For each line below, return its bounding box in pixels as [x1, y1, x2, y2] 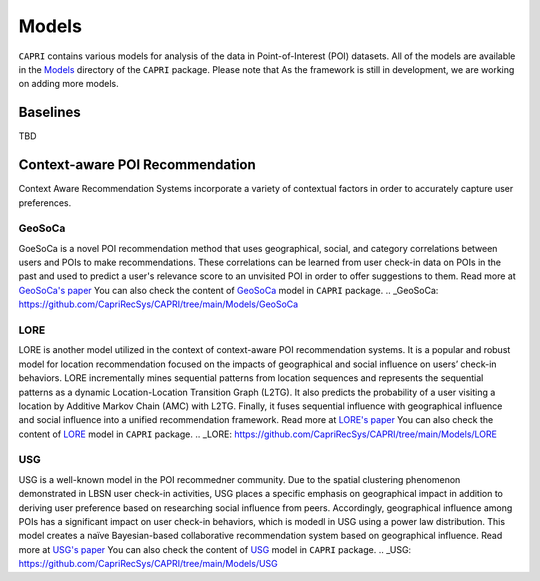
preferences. [18, 196, 72, 209]
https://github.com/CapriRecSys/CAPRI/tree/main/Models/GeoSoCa [18, 298, 299, 310]
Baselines [18, 104, 82, 121]
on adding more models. [18, 78, 119, 90]
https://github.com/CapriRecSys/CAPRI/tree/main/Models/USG [18, 558, 279, 570]
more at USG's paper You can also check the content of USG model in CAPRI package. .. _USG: [18, 543, 412, 555]
